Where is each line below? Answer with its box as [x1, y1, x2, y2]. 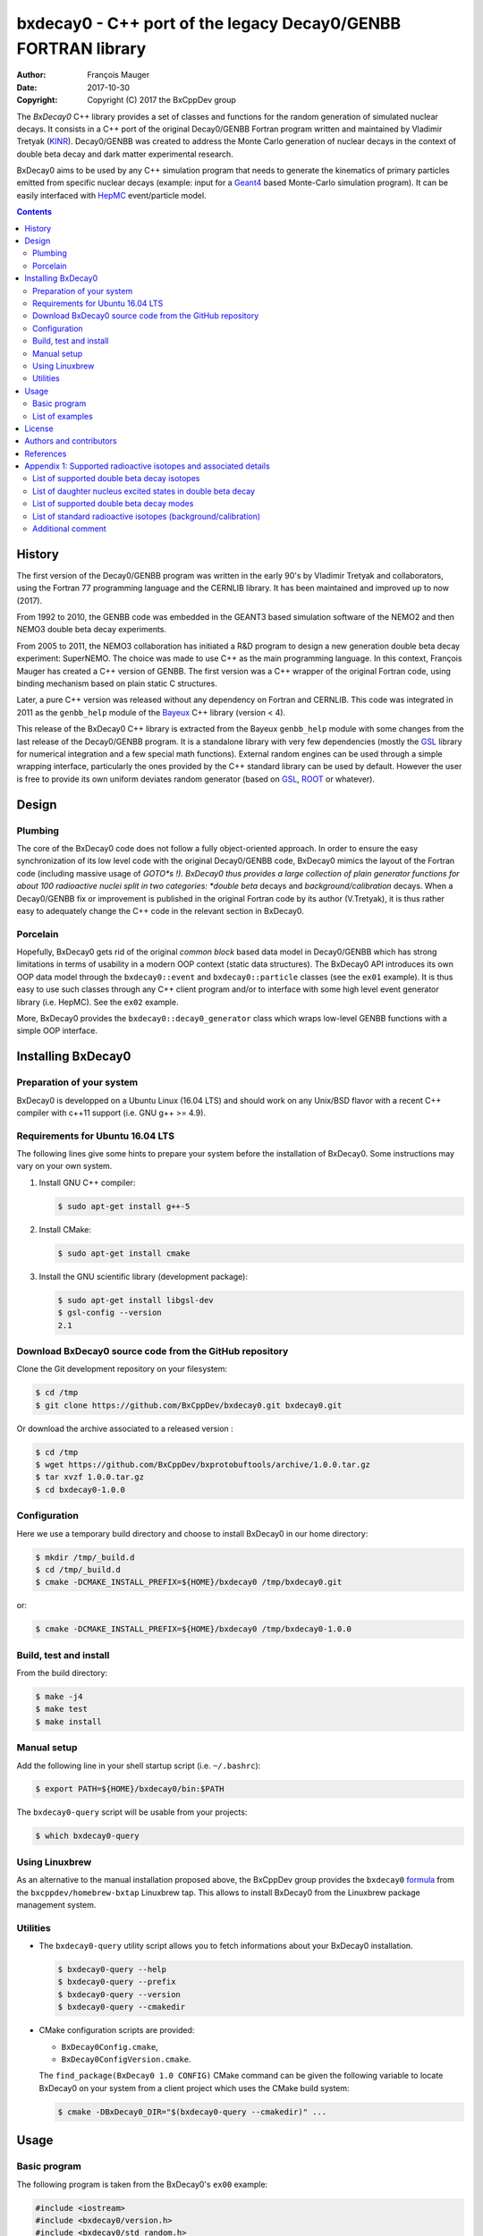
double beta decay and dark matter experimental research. [16, 148, 234, 159]
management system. [16, 1899, 97, 1910]
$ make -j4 [35, 1691, 83, 1701]
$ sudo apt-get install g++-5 [57, 1201, 191, 1211]
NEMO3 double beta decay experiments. [16, 624, 167, 635]
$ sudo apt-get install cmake [57, 1248, 191, 1258]
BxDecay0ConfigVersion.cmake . [61, 2054, 191, 2065]
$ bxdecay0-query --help [57, 1964, 167, 1975]
